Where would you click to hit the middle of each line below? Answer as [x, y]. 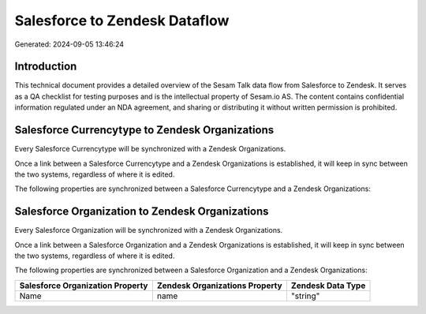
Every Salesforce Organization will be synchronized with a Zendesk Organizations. [149, 230]
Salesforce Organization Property [84, 286]
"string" [305, 296]
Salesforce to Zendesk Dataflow [122, 21]
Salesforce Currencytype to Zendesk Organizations [144, 130]
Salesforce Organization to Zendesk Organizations [142, 212]
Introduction [46, 67]
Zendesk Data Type [328, 286]
